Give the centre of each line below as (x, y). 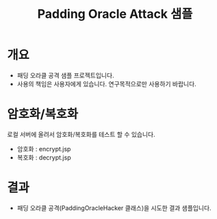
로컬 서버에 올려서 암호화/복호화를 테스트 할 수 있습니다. (81, 134)
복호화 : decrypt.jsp (44, 157)
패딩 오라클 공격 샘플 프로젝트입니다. (65, 75)
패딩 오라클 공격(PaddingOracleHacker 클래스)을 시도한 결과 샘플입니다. (114, 208)
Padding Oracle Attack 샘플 (115, 14)
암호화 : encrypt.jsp (44, 149)
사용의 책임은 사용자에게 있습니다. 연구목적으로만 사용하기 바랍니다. (106, 83)
